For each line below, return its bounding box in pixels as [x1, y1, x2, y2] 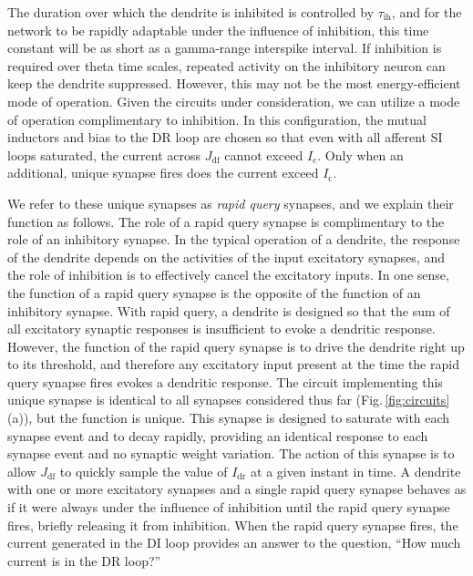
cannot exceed [224, 145, 303, 164]
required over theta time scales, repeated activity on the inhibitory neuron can [7, 56, 446, 75]
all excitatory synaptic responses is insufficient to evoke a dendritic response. [7, 319, 436, 338]
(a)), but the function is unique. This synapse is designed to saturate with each [7, 408, 450, 427]
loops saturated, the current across [7, 145, 201, 164]
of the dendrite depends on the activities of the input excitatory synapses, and [7, 247, 445, 266]
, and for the [391, 3, 462, 21]
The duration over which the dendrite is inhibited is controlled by [7, 3, 375, 21]
